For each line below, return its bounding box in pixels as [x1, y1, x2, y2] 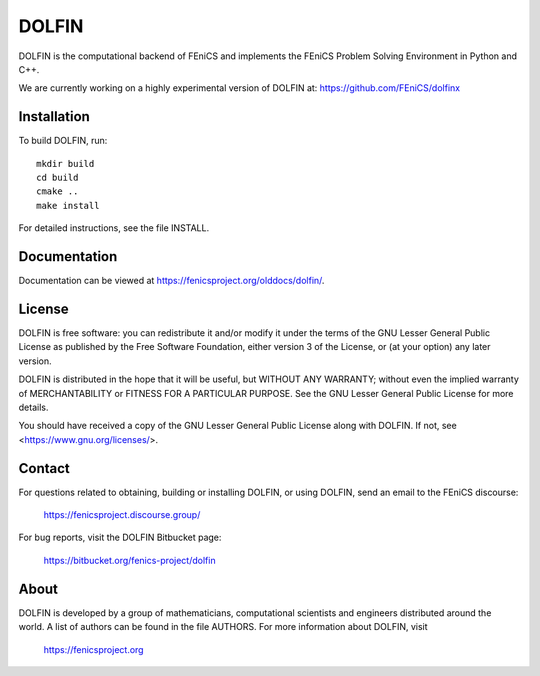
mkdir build [36, 158, 95, 169]
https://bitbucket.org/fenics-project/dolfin [43, 554, 216, 566]
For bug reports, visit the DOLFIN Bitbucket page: [18, 531, 222, 544]
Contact [18, 460, 70, 477]
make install [36, 200, 100, 211]
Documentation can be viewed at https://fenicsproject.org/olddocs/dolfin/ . [18, 275, 325, 287]
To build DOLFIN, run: [18, 135, 108, 147]
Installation [18, 108, 90, 125]
